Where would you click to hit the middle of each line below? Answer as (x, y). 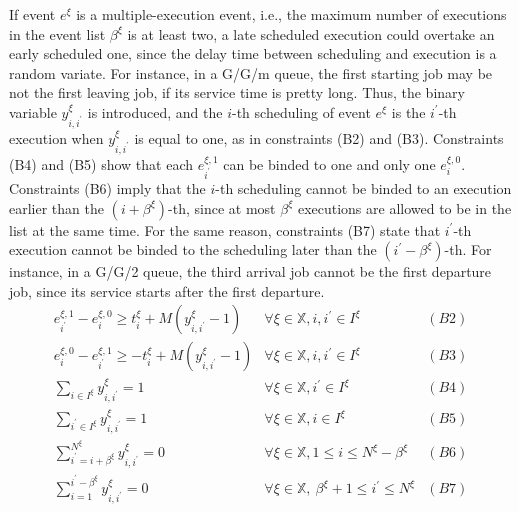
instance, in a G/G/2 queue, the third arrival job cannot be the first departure (250, 271)
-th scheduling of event (301, 111)
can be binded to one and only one (329, 163)
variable (33, 111)
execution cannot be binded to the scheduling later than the (193, 249)
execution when (56, 137)
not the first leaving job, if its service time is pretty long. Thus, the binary (237, 92)
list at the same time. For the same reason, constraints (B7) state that (225, 229)
